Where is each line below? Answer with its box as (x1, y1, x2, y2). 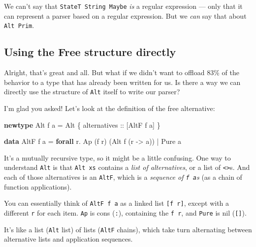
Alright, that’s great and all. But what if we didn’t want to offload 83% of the (4, 67, 239, 78)
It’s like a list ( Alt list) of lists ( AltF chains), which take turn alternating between (4, 224, 252, 234)
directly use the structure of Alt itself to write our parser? (4, 86, 180, 97)
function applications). (4, 181, 72, 192)
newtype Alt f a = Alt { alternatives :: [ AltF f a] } (4, 119, 160, 130)
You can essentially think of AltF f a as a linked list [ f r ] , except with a (4, 198, 229, 208)
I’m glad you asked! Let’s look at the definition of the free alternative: (4, 103, 215, 113)
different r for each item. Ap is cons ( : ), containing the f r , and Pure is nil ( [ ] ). (4, 207, 247, 218)
